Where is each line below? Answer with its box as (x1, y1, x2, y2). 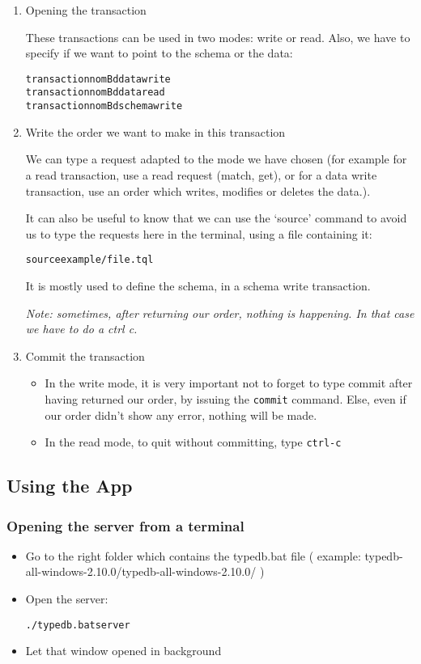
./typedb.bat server (25, 619, 130, 631)
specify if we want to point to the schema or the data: (25, 44, 293, 61)
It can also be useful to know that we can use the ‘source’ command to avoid (25, 209, 407, 226)
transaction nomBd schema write (25, 100, 183, 112)
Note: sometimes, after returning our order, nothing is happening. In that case (25, 304, 415, 321)
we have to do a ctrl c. (25, 320, 138, 337)
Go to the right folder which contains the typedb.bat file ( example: (25, 547, 361, 564)
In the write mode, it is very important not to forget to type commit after (45, 374, 413, 391)
